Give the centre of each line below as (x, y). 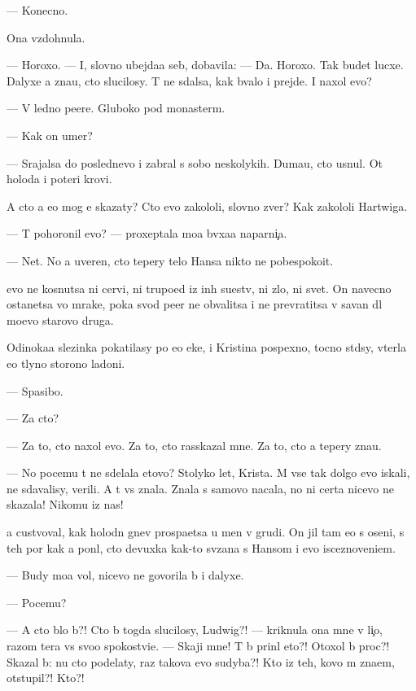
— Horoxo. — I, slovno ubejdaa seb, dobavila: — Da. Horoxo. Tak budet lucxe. (205, 65)
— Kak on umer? (50, 135)
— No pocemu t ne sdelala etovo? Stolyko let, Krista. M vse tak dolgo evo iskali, (208, 472)
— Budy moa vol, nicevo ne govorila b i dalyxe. (125, 575)
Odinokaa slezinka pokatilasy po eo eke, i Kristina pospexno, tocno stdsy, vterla (206, 347)
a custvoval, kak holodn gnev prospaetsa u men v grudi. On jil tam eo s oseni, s (206, 532)
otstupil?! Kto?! (46, 678)
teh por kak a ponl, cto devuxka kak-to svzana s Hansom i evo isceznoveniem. (201, 547)
